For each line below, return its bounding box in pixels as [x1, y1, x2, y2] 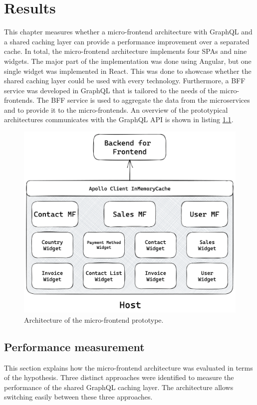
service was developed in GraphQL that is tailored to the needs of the [4, 85, 218, 95]
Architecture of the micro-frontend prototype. [24, 314, 164, 325]
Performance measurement [4, 339, 145, 354]
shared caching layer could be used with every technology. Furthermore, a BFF [4, 75, 246, 86]
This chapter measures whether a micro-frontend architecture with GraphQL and [4, 26, 253, 37]
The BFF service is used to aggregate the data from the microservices [36, 95, 250, 105]
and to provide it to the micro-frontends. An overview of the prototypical [4, 104, 228, 115]
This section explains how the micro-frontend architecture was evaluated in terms [4, 362, 253, 373]
